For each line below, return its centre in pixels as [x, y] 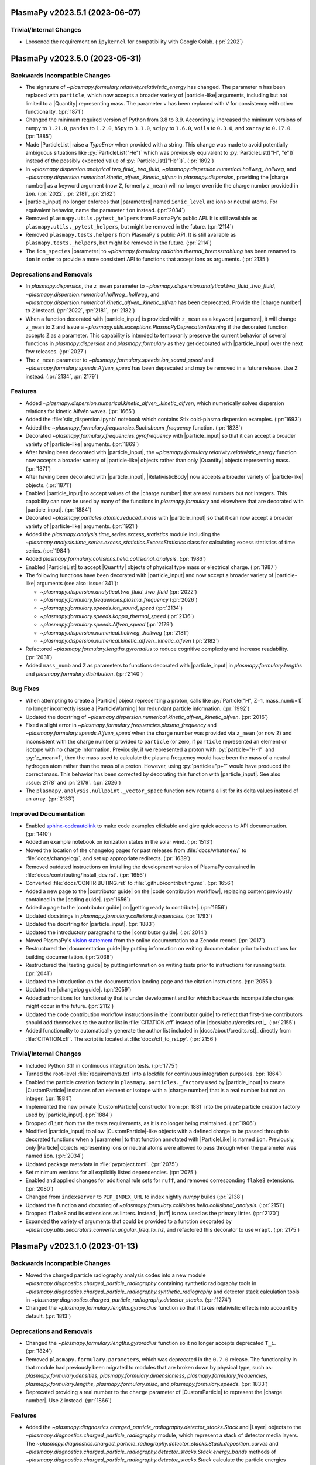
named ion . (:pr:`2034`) [55, 1156]
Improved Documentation [48, 814]
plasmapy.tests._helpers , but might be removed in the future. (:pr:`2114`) [118, 243]
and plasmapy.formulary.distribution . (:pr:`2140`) [84, 673]
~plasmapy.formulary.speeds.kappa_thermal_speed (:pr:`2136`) [117, 616]
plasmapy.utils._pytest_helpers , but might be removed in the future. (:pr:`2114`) [129, 226]
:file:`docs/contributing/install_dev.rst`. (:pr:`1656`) [86, 875]
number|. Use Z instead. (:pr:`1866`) [69, 1400]
